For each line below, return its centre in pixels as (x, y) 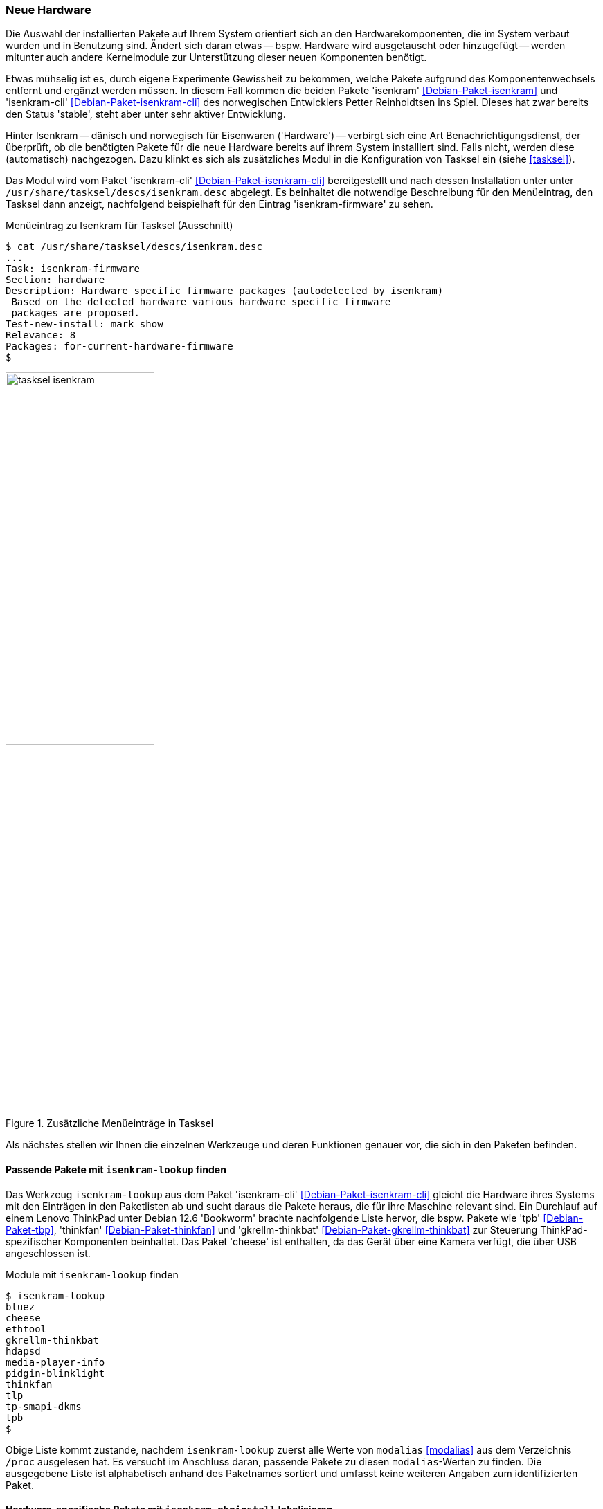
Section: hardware (55, 280)
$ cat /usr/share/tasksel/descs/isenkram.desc (134, 247)
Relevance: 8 (41, 335)
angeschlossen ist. (48, 1253)
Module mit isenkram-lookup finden (92, 1274)
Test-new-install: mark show (84, 324)
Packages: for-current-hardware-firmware (119, 346)
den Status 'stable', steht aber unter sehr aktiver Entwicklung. (146, 114)
